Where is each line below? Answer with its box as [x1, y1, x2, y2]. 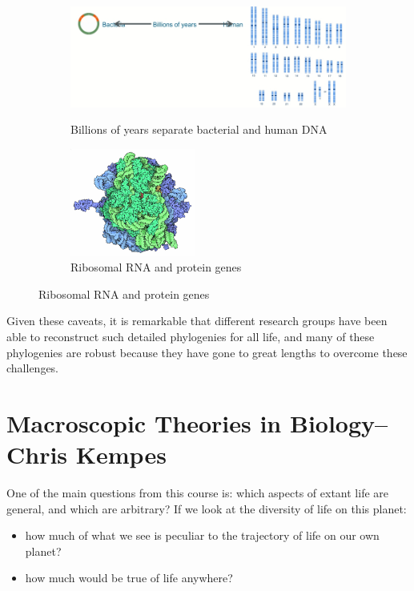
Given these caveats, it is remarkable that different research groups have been [6, 312, 388, 329]
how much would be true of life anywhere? [25, 569, 233, 586]
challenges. [6, 360, 59, 376]
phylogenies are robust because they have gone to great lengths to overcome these [6, 344, 408, 360]
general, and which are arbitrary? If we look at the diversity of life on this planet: [6, 500, 407, 517]
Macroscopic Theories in [6, 406, 282, 439]
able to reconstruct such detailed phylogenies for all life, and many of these [6, 328, 375, 344]
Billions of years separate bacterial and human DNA [70, 121, 328, 138]
